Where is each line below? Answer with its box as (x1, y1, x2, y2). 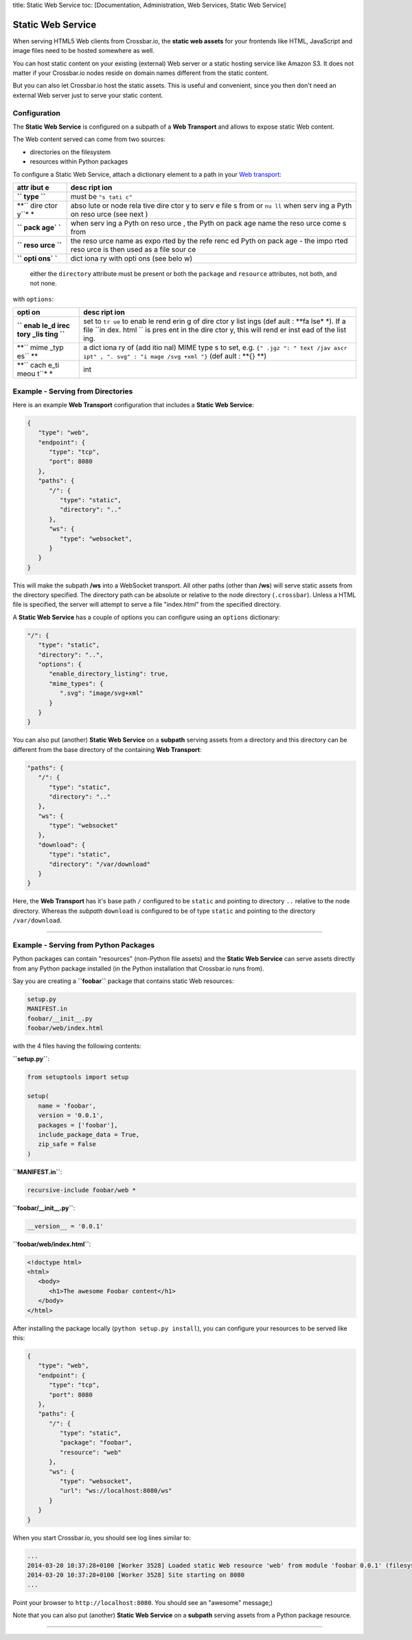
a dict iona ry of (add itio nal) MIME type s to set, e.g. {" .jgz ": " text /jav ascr (83, 343, 347, 352)
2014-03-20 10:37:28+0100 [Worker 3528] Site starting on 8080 (27, 1571, 245, 1579)
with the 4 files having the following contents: (12, 1042, 142, 1050)
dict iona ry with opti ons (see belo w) (70, 253, 193, 263)
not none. (30, 279, 58, 288)
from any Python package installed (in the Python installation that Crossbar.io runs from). (12, 964, 264, 973)
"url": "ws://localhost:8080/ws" (59, 1487, 172, 1495)
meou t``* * (16, 369, 53, 378)
